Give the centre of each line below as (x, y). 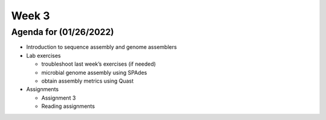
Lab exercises (43, 55)
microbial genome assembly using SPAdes (94, 72)
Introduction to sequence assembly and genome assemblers (102, 47)
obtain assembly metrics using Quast (88, 81)
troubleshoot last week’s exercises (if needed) (99, 64)
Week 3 (30, 16)
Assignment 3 (59, 98)
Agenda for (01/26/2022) (62, 32)
